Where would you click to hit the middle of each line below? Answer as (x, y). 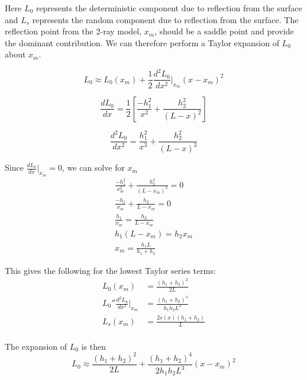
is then (93, 346)
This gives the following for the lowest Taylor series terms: (110, 270)
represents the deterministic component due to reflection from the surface (169, 8)
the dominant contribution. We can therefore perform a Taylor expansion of (142, 42)
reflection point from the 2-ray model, (73, 31)
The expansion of (36, 346)
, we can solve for (93, 167)
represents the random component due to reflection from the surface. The (165, 19)
